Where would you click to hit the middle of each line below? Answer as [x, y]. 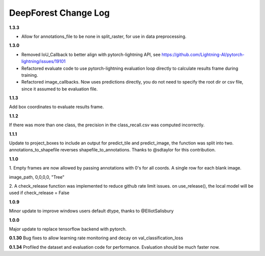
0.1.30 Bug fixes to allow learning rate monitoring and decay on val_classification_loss [96, 238]
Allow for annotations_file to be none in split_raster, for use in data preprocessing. [104, 36]
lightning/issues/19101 [43, 61]
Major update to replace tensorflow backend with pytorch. [68, 229]
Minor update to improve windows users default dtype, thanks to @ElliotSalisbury [91, 211]
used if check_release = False [39, 193]
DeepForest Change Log [59, 13]
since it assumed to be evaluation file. [60, 89]
